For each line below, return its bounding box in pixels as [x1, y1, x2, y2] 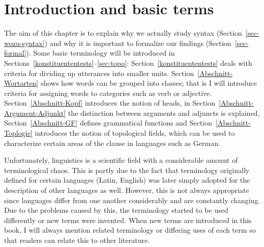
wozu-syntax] [4, 37, 45, 48]
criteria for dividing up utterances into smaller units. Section [4, 67, 194, 78]
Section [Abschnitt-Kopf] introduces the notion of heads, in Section [4, 97, 215, 108]
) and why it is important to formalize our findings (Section [44, 37, 231, 48]
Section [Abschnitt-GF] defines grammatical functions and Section [4, 117, 212, 128]
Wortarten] [4, 78, 38, 88]
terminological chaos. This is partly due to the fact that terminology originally [4, 164, 250, 175]
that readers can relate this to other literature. [4, 235, 150, 245]
